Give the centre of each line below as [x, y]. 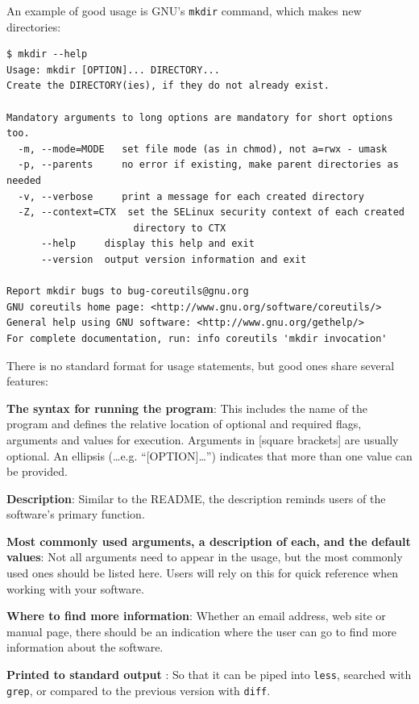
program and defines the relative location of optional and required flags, [184, 424]
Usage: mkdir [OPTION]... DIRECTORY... [113, 70]
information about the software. [85, 647]
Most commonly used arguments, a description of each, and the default [209, 541]
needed [24, 181]
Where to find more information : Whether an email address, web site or [196, 616]
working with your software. [75, 588]
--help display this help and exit [147, 244]
